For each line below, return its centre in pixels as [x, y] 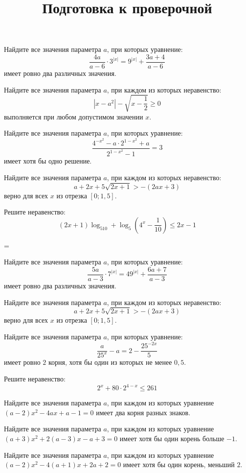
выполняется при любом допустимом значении [74, 116]
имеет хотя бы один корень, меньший [179, 464]
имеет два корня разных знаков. [143, 412]
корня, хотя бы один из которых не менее [110, 362]
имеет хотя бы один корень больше [172, 438]
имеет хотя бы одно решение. [48, 161]
